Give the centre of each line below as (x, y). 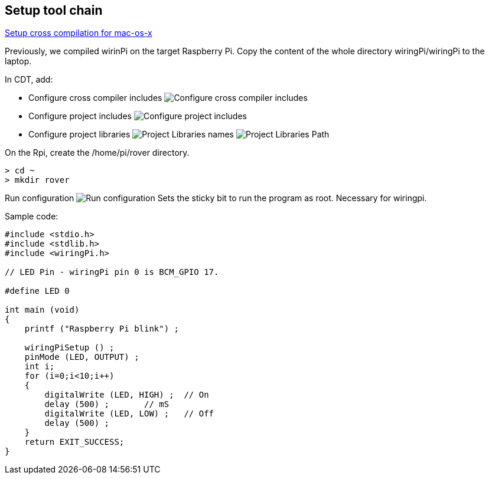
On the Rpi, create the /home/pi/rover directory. (97, 153)
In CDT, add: (29, 80)
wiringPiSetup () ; (69, 348)
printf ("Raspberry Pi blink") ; (102, 329)
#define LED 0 (37, 291)
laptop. (18, 61)
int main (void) (42, 310)
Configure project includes (80, 116)
